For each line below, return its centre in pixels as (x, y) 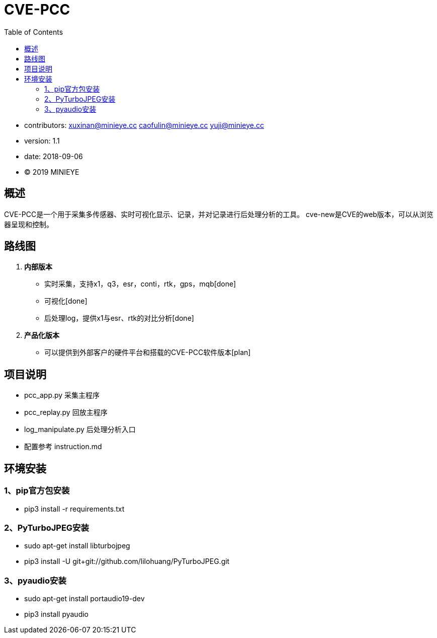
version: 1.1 (42, 140)
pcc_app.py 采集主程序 (62, 395)
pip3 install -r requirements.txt (74, 509)
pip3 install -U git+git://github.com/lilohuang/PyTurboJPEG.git (127, 561)
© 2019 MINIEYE (52, 172)
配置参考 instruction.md (63, 447)
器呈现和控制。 (29, 224)
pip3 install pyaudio (56, 614)
